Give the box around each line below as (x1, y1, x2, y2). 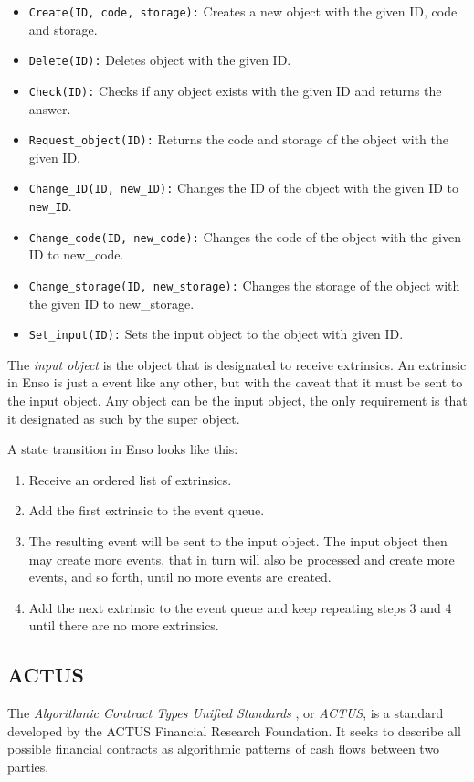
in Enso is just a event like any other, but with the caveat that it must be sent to (7, 373, 463, 392)
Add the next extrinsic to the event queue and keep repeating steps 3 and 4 (28, 597, 452, 617)
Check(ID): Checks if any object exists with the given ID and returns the (28, 80, 442, 100)
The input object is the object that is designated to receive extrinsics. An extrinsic (7, 354, 467, 374)
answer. (28, 99, 71, 118)
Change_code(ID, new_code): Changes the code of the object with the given (28, 227, 461, 246)
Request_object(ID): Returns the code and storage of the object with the (28, 130, 449, 149)
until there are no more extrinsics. (28, 616, 219, 635)
